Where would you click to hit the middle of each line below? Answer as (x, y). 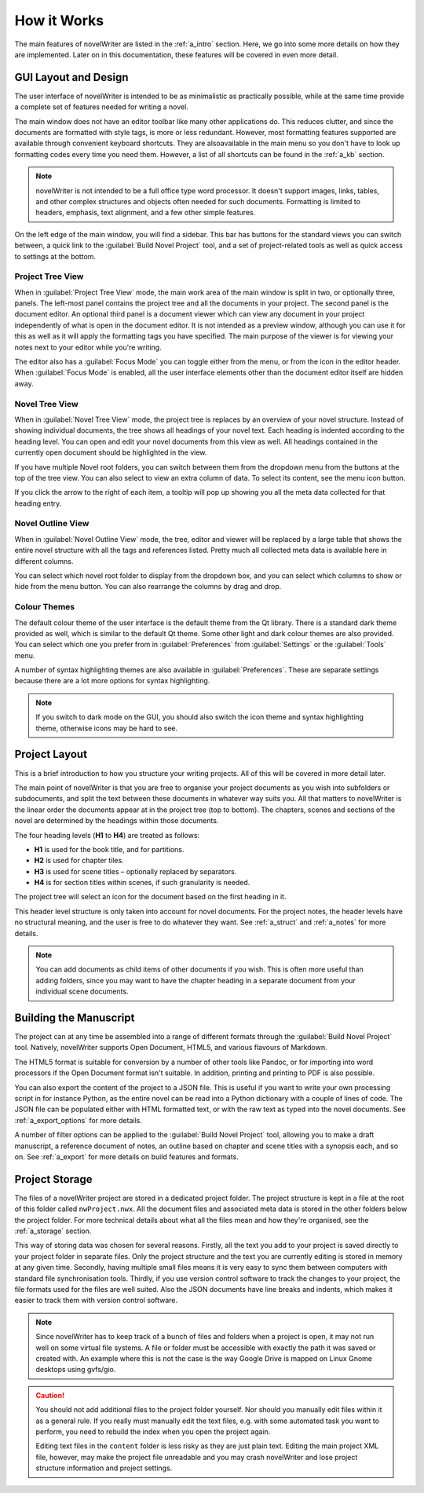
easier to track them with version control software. (96, 1301)
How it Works (59, 20)
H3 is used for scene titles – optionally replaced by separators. (135, 871)
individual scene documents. (82, 992)
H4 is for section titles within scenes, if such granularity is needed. (142, 883)
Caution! (50, 1395)
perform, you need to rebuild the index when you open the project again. (153, 1431)
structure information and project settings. (104, 1468)
